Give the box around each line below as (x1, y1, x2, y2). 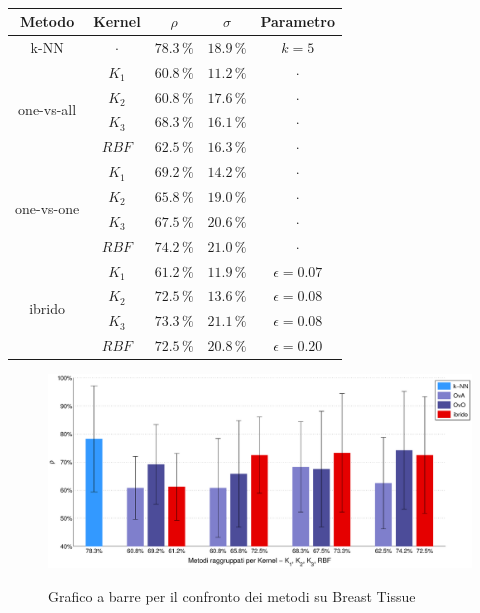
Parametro (260, 11, 336, 32)
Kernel (93, 11, 141, 32)
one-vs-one (15, 198, 80, 219)
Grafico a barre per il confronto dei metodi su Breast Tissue (48, 585, 416, 606)
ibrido (29, 297, 66, 318)
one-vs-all (18, 99, 77, 120)
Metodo (19, 11, 75, 32)
